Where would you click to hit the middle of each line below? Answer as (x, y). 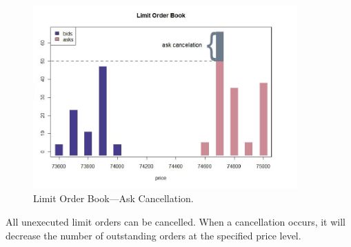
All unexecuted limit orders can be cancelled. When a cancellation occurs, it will (175, 221)
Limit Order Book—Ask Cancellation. (113, 198)
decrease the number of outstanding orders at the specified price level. (153, 235)
